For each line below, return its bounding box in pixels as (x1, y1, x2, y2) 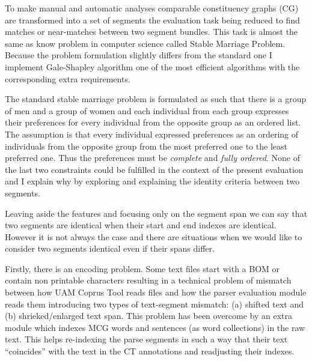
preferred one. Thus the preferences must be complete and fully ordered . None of (5, 151, 300, 164)
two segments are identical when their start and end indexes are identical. (5, 219, 277, 231)
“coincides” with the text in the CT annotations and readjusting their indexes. (5, 345, 295, 357)
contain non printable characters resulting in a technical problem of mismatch (5, 274, 292, 287)
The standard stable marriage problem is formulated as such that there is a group (5, 93, 307, 105)
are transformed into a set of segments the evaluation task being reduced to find (5, 13, 300, 26)
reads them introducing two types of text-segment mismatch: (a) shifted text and (5, 297, 304, 310)
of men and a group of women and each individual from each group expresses (5, 104, 289, 117)
